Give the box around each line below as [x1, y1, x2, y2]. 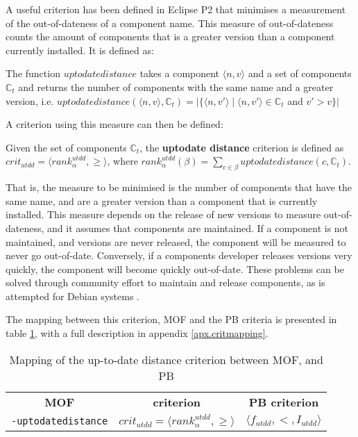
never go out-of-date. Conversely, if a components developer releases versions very [6, 248, 352, 263]
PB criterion [248, 393, 319, 410]
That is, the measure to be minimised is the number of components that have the [6, 180, 352, 195]
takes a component [139, 66, 220, 81]
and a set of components [248, 66, 352, 81]
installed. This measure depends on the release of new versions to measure [6, 207, 321, 222]
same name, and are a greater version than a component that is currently [6, 193, 318, 208]
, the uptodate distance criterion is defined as [139, 140, 344, 154]
